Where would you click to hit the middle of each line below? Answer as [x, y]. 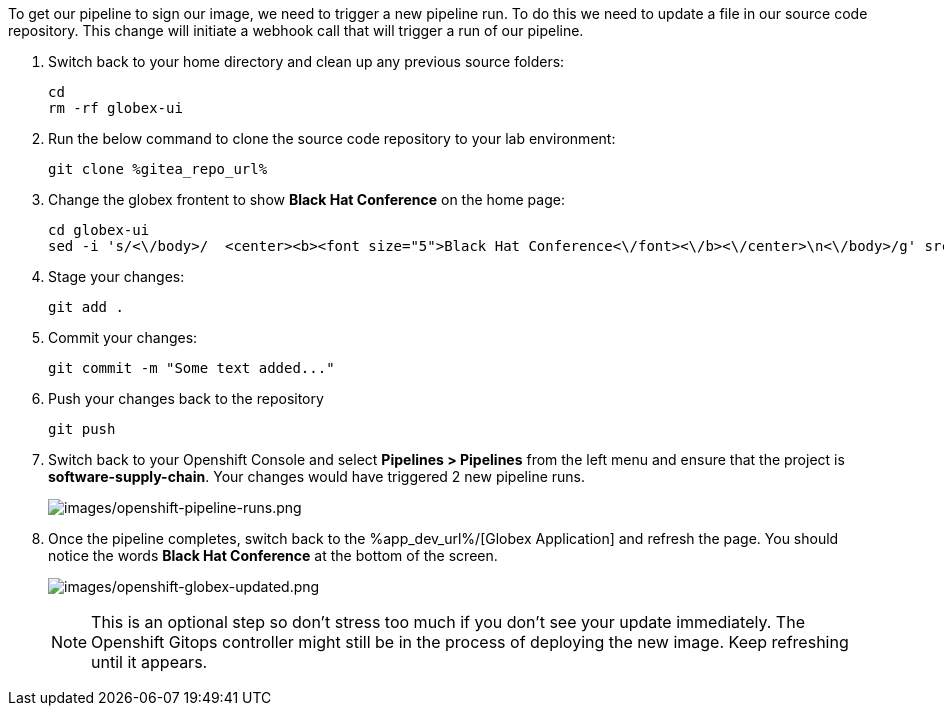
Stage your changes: [116, 276]
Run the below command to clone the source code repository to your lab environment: [332, 138]
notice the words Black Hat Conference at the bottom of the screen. [273, 555]
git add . [86, 307]
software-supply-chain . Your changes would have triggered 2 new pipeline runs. [317, 476]
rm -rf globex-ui [115, 108]
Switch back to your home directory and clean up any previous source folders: [306, 61]
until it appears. [149, 662]
